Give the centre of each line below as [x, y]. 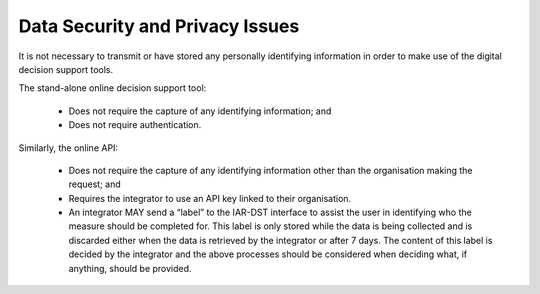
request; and [95, 184]
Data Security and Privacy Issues [159, 26]
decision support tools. [66, 69]
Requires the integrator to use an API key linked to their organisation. [210, 198]
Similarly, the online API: [68, 147]
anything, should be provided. [130, 268]
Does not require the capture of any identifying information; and [200, 111]
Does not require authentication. [135, 125]
